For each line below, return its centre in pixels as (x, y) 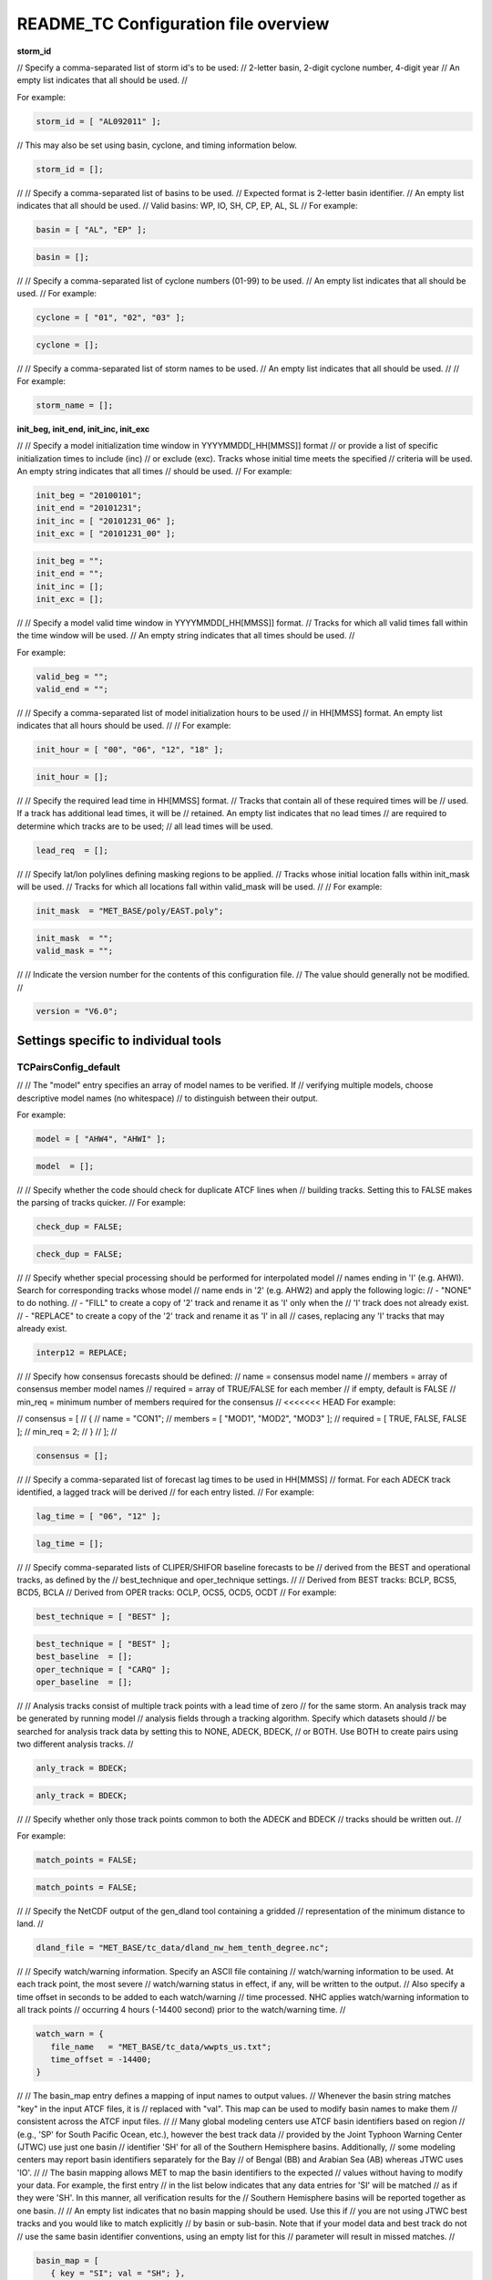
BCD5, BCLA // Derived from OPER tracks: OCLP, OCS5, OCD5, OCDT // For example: (177, 1592)
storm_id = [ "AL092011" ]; (98, 121)
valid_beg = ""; (72, 676)
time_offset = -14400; (101, 2059)
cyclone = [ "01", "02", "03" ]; (111, 317)
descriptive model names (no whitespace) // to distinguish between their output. (168, 1098)
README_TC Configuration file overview (173, 24)
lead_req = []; (72, 850)
